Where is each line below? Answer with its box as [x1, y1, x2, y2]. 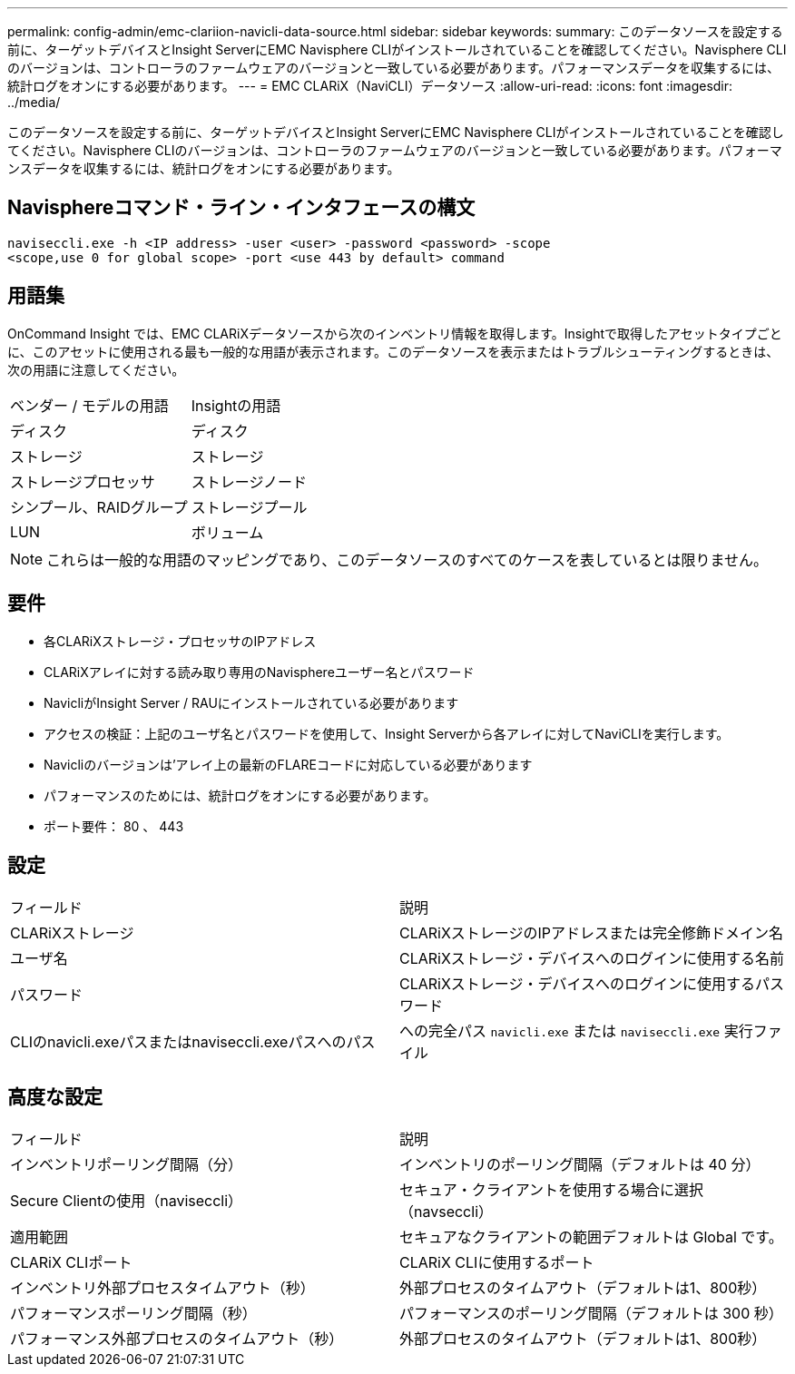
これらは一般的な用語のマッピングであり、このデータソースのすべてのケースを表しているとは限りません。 [46, 550, 768, 569]
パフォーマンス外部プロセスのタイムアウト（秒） [10, 1330, 344, 1349]
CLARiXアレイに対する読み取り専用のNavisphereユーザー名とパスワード [44, 663, 475, 680]
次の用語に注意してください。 [7, 361, 185, 378]
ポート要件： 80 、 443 [44, 818, 184, 834]
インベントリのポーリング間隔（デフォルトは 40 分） [399, 1155, 761, 1174]
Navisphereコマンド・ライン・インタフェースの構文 [7, 196, 476, 220]
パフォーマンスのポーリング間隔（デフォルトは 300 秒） [399, 1304, 783, 1323]
